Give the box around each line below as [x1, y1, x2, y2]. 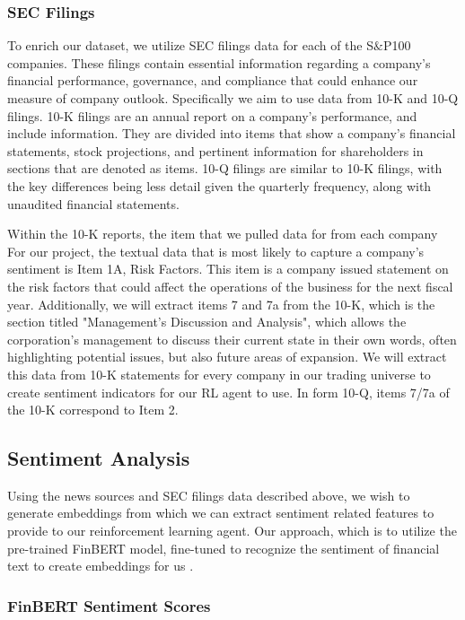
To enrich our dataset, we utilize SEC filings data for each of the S [7, 36, 374, 55]
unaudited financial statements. [7, 194, 180, 213]
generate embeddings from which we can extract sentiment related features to [7, 503, 434, 522]
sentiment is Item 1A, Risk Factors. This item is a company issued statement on [7, 259, 449, 278]
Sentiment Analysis [7, 444, 190, 472]
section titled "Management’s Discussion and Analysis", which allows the [7, 312, 407, 331]
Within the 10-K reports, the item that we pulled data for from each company [7, 224, 438, 243]
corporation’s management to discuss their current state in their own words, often [7, 329, 457, 348]
